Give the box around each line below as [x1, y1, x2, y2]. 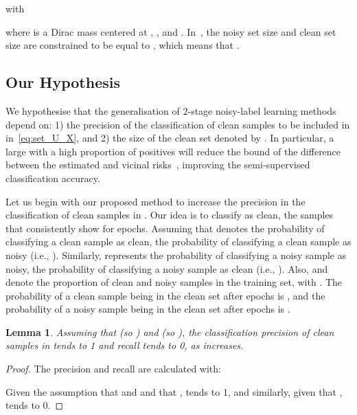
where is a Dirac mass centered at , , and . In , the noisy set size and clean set [5, 24, 336, 38]
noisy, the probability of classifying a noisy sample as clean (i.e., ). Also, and [5, 261, 328, 276]
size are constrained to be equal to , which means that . [5, 38, 240, 52]
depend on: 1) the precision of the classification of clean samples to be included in [5, 117, 350, 131]
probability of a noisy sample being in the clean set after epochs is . [5, 302, 290, 316]
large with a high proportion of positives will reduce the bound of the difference [5, 144, 341, 158]
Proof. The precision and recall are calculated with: [5, 361, 221, 376]
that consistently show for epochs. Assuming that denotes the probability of [5, 221, 325, 235]
